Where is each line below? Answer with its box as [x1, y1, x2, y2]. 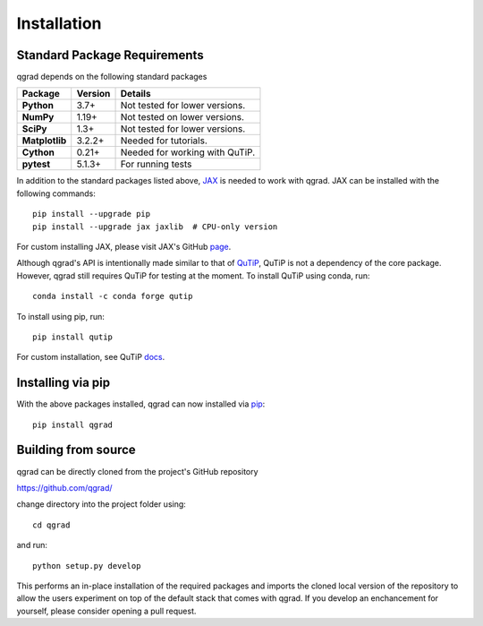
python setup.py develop [32, 561, 141, 570]
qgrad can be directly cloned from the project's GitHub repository [16, 466, 258, 476]
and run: [16, 540, 48, 551]
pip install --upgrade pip [32, 209, 151, 219]
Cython [21, 146, 55, 159]
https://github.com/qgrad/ [16, 482, 113, 493]
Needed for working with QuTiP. [120, 146, 256, 159]
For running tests [120, 158, 192, 170]
